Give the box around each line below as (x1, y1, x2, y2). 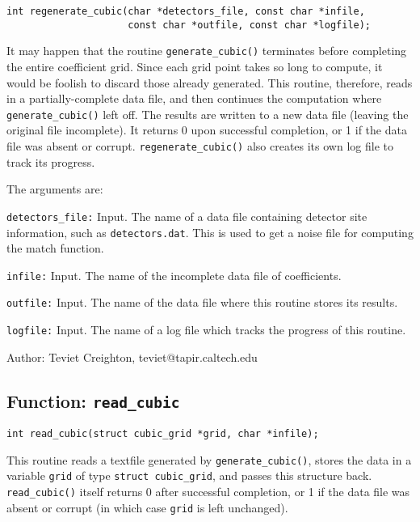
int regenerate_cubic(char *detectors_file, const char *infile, (6, 6, 365, 17)
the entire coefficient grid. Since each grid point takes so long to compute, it (6, 57, 383, 74)
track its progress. (6, 153, 95, 170)
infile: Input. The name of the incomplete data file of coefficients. (6, 266, 342, 283)
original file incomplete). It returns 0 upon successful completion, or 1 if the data (6, 121, 407, 138)
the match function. (6, 240, 104, 257)
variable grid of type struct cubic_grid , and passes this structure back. (6, 467, 372, 484)
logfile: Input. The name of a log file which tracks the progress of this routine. (6, 321, 406, 338)
